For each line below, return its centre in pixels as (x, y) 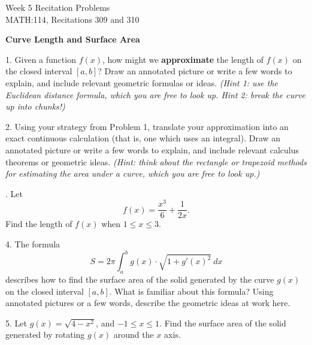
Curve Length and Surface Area (73, 39)
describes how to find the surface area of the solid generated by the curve (140, 279)
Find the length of (39, 224)
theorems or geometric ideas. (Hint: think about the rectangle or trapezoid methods (156, 161)
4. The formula (33, 244)
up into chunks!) (35, 106)
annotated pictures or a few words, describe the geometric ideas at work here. (148, 303)
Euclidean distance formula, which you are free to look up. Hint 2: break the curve (156, 94)
